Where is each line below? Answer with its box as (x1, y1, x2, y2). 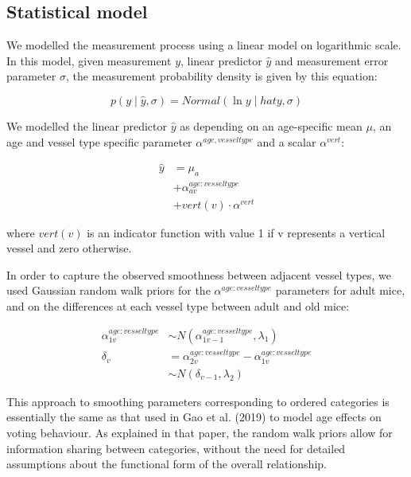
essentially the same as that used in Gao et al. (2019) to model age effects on (6, 409, 382, 425)
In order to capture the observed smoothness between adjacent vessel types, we (6, 266, 392, 283)
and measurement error (275, 52, 389, 68)
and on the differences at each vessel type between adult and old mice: (6, 297, 350, 314)
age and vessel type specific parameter (6, 133, 192, 150)
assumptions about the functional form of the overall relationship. (6, 455, 327, 472)
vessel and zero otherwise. (6, 240, 132, 256)
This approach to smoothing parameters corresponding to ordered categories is (6, 393, 390, 409)
